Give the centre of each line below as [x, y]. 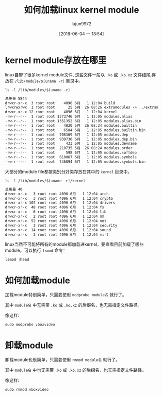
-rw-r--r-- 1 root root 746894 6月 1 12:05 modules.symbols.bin [75, 162]
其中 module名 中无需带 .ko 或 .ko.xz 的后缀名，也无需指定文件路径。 [73, 305]
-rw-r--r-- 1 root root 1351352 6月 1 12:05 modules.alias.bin [73, 121]
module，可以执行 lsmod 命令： [36, 250]
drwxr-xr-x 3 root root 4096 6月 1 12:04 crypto [59, 198]
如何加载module [38, 280]
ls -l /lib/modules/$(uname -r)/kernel [45, 181]
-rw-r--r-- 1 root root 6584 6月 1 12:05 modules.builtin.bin [75, 130]
